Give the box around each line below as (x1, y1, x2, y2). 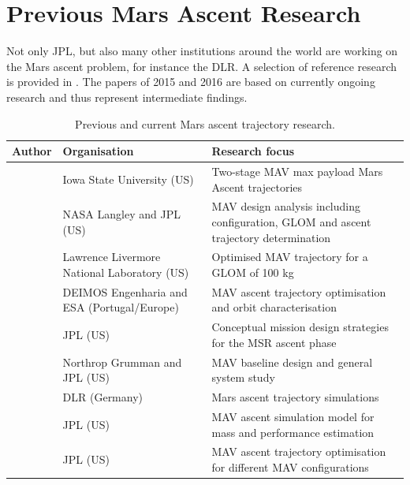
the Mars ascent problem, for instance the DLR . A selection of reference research (6, 58, 397, 74)
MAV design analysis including (211, 198, 360, 215)
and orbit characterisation (211, 299, 337, 315)
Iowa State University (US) (62, 170, 194, 187)
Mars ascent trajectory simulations (211, 389, 379, 405)
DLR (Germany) (62, 389, 143, 405)
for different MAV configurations (211, 459, 369, 476)
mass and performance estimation (211, 423, 375, 440)
